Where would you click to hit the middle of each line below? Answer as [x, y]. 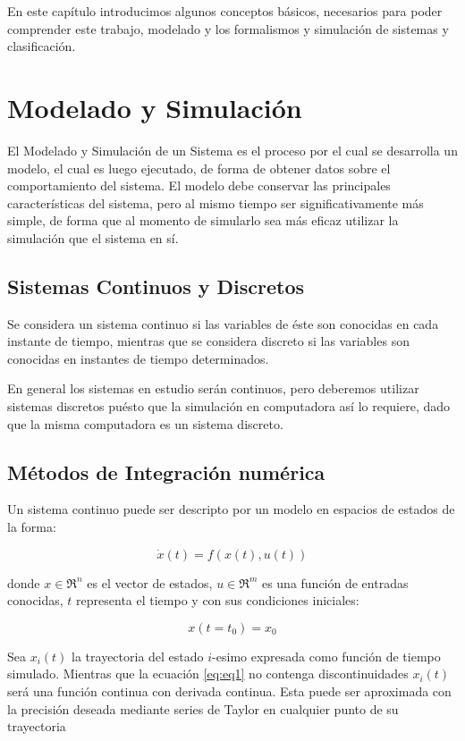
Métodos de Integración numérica [166, 472]
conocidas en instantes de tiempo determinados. [138, 358]
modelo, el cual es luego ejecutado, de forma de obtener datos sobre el [199, 168]
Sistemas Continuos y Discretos [156, 286]
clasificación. [42, 46]
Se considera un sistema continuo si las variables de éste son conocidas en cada [223, 323]
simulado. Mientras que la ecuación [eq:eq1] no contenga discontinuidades [208, 674]
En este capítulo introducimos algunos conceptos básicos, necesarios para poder [225, 11]
